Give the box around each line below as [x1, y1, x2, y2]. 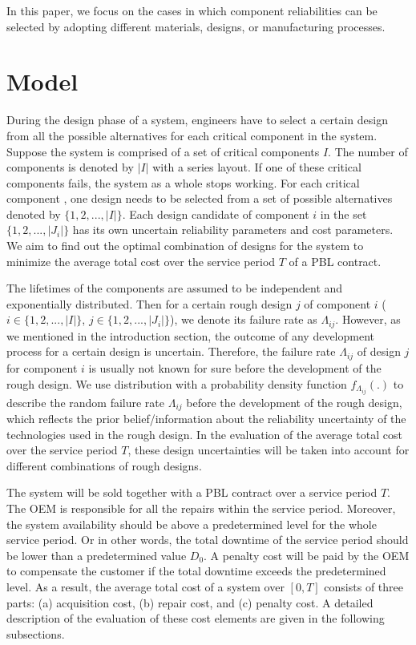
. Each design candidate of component [122, 205, 309, 222]
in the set [320, 205, 367, 222]
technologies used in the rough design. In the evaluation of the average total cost [6, 425, 402, 442]
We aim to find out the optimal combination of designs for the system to [6, 237, 364, 254]
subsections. [6, 625, 65, 642]
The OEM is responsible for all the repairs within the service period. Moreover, [6, 500, 396, 517]
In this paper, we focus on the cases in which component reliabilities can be [6, 2, 378, 18]
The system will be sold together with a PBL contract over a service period [6, 484, 378, 501]
